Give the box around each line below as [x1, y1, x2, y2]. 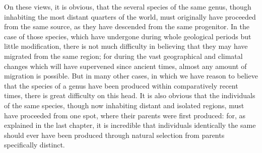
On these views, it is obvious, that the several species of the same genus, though [4, 2, 251, 12]
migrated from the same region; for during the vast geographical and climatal [4, 50, 243, 61]
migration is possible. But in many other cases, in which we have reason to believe [4, 70, 258, 81]
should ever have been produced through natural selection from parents [4, 129, 225, 140]
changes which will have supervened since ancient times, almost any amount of [4, 60, 247, 71]
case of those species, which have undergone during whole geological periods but [4, 31, 251, 41]
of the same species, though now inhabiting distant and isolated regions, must [4, 100, 244, 110]
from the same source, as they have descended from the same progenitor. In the [4, 21, 250, 32]
